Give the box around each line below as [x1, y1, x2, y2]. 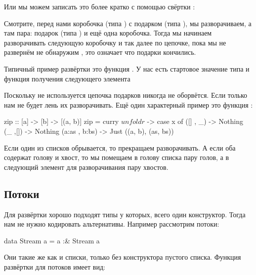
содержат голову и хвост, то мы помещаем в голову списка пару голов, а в [4, 152, 229, 162]
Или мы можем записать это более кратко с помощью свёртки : [4, 1, 195, 11]
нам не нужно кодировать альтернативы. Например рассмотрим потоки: [4, 219, 219, 229]
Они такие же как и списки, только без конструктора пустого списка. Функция [4, 252, 241, 262]
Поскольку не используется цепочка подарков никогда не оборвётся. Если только [4, 90, 248, 100]
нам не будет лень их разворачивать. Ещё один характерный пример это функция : [4, 99, 253, 110]
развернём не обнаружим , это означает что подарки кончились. [4, 47, 196, 57]
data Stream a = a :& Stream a [4, 235, 100, 245]
